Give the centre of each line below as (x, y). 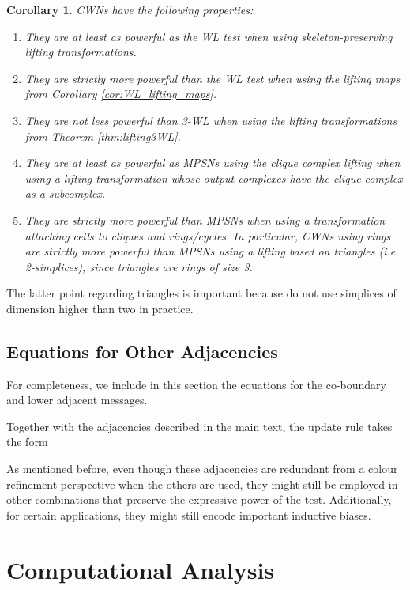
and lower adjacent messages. (77, 400)
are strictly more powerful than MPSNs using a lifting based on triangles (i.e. (212, 251)
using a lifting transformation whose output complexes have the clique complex (214, 178)
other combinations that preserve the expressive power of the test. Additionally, (199, 499)
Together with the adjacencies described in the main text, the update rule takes (199, 426)
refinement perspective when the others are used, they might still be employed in (202, 484)
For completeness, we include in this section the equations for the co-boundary (196, 384)
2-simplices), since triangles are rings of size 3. (139, 266)
